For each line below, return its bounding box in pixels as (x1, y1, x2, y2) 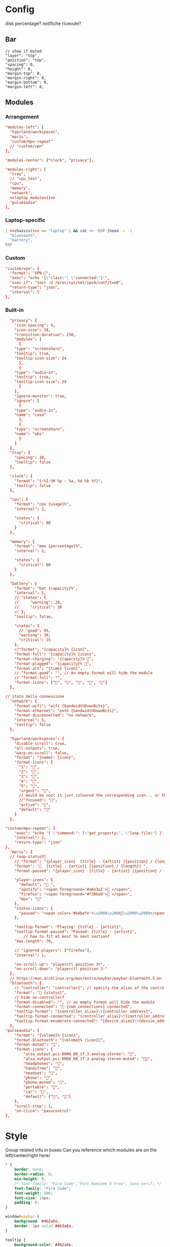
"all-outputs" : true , (14, 746, 60, 751)
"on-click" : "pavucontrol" (14, 1108, 71, 1113)
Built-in (5, 306, 24, 313)
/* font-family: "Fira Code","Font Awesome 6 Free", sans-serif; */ (14, 1181, 162, 1186)
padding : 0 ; (14, 1200, 39, 1205)
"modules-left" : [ (5, 125, 44, 130)
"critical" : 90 (18, 520, 51, 525)
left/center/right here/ (5, 1152, 51, 1159)
